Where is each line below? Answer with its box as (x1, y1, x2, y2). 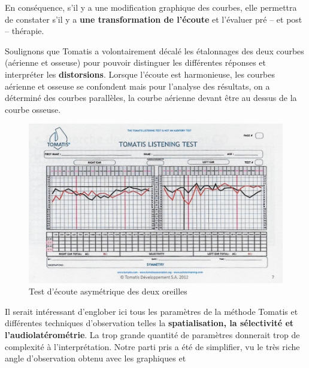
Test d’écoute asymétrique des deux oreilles (29, 285, 187, 298)
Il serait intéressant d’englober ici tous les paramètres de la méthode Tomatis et (5, 305, 298, 317)
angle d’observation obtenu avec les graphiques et (5, 352, 186, 364)
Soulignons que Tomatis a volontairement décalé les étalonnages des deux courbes (5, 44, 304, 57)
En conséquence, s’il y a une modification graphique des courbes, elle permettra (5, 1, 297, 13)
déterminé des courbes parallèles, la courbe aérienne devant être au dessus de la (5, 91, 297, 104)
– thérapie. (5, 24, 44, 37)
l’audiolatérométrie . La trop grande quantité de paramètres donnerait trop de (5, 328, 300, 341)
